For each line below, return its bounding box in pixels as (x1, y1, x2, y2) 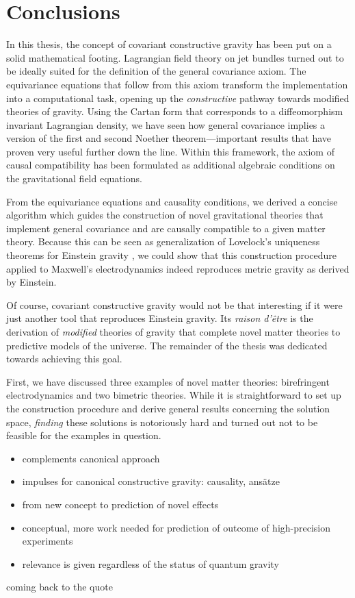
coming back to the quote (6, 580, 113, 594)
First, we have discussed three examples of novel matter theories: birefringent (6, 374, 330, 388)
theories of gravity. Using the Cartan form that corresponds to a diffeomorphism (6, 104, 343, 119)
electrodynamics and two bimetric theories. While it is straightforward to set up (6, 388, 341, 402)
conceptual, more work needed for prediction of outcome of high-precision (22, 520, 331, 534)
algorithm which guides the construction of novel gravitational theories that (6, 208, 324, 222)
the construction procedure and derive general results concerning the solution (6, 401, 330, 415)
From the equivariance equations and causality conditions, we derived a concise (6, 194, 338, 208)
